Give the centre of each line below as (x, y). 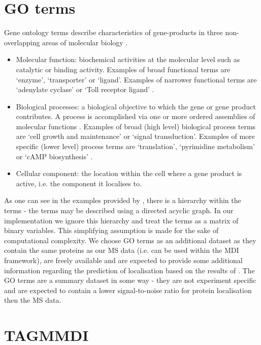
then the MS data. (33, 300)
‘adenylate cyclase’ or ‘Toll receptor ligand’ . (85, 89)
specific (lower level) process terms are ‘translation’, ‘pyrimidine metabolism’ (135, 146)
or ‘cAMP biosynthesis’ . (54, 156)
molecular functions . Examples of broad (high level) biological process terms (136, 126)
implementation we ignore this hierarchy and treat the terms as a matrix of (121, 220)
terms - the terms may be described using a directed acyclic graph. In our (119, 210)
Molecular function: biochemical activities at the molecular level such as (128, 59)
